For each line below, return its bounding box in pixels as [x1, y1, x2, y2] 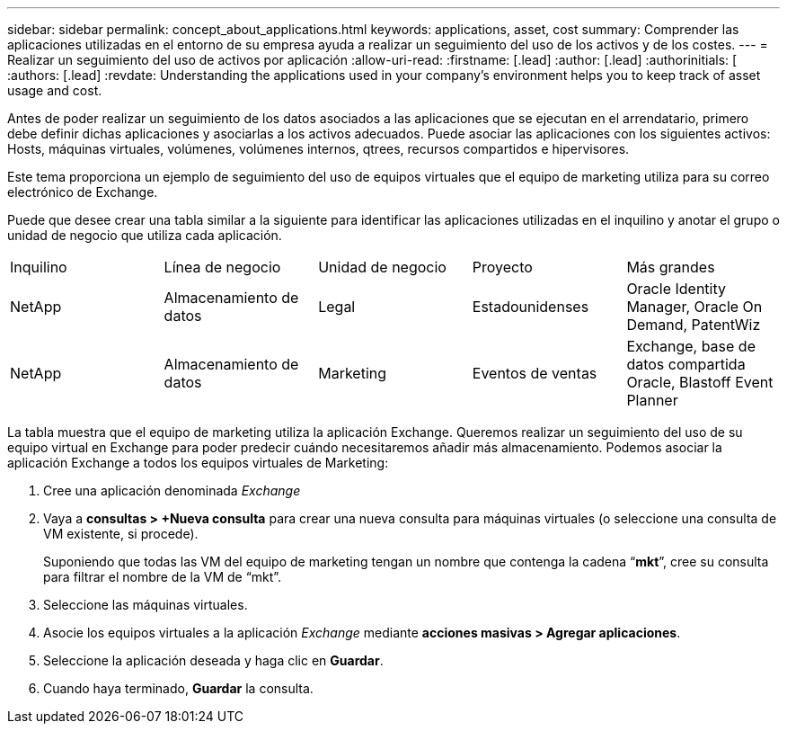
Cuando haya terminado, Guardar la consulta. [43, 681, 314, 696]
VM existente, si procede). [43, 526, 199, 541]
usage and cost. [7, 83, 102, 98]
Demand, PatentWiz [626, 316, 761, 334]
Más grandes [626, 258, 715, 276]
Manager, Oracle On [626, 298, 763, 316]
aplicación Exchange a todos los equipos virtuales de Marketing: [7, 455, 389, 470]
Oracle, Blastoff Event [626, 373, 774, 391]
